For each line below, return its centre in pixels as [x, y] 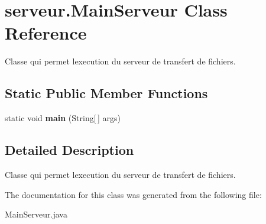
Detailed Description [69, 150]
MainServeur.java [36, 214]
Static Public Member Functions [106, 93]
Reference [46, 33]
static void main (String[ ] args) [63, 118]
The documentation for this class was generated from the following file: [133, 194]
